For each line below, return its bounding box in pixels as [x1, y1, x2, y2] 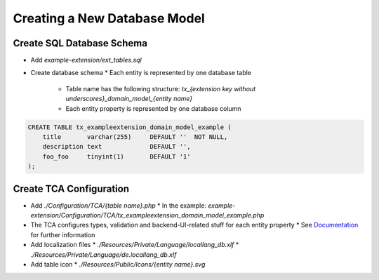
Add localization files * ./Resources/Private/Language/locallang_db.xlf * [30, 241, 239, 249]
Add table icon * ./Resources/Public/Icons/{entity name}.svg [30, 260, 206, 269]
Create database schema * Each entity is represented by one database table [30, 69, 252, 77]
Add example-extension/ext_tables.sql [30, 56, 142, 65]
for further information [30, 230, 95, 239]
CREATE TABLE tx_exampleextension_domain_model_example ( [27, 123, 232, 131]
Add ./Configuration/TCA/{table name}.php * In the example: [30, 201, 207, 210]
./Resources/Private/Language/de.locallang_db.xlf [30, 250, 177, 259]
